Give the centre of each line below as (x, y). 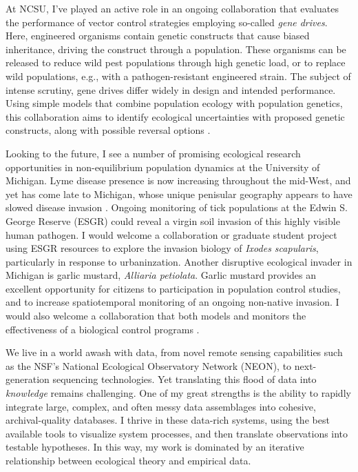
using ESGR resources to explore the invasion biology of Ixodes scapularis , (162, 248)
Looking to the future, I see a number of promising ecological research (153, 153)
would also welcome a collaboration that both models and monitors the (156, 316)
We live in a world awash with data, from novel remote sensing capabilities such (174, 352)
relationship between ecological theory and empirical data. (128, 460)
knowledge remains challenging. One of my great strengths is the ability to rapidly (178, 393)
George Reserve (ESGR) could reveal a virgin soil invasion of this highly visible (173, 220)
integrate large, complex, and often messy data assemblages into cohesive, (161, 406)
